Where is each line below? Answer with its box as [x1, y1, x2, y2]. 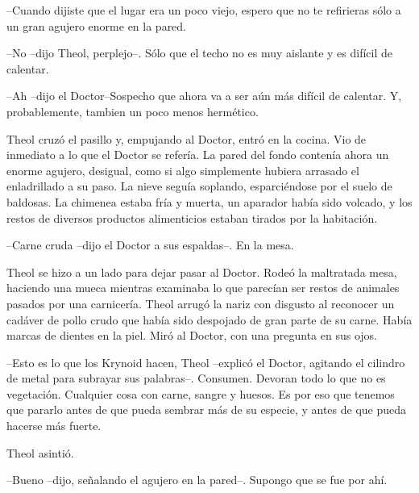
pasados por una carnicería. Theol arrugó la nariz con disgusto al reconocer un [6, 295, 395, 311]
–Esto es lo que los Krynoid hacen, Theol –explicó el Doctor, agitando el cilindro [6, 353, 405, 370]
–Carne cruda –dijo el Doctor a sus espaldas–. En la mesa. [6, 236, 294, 253]
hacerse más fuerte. [6, 417, 102, 434]
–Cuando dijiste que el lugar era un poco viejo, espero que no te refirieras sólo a [6, 2, 401, 18]
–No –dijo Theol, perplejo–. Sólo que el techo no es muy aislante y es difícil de [6, 44, 392, 61]
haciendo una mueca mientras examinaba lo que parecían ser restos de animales [6, 279, 400, 296]
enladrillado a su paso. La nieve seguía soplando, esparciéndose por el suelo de [6, 178, 392, 194]
